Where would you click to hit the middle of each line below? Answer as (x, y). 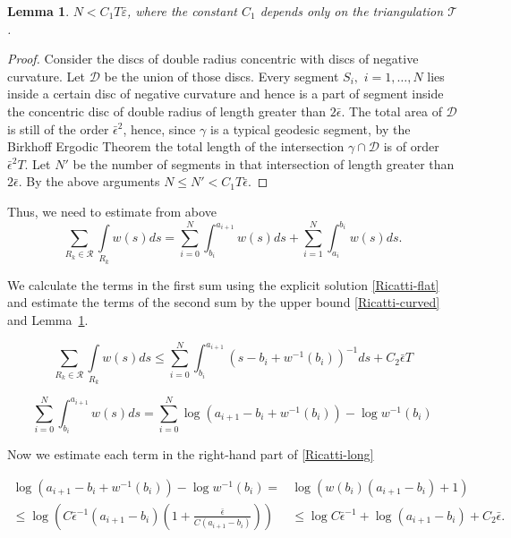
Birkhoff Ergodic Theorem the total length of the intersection (176, 146)
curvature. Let (46, 76)
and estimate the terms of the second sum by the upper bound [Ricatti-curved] (224, 302)
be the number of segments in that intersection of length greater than (264, 163)
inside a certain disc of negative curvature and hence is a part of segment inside (226, 94)
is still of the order (58, 128)
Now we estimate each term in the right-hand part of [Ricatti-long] (191, 454)
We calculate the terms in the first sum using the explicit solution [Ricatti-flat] (223, 284)
